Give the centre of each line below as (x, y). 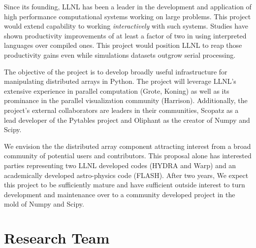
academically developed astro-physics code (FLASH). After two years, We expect (126, 175)
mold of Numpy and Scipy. (44, 204)
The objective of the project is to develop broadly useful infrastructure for (116, 71)
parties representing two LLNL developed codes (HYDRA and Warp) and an (120, 165)
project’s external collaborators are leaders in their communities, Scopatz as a (121, 110)
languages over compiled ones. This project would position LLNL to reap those (123, 45)
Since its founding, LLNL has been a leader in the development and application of (128, 6)
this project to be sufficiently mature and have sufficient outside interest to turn (125, 185)
